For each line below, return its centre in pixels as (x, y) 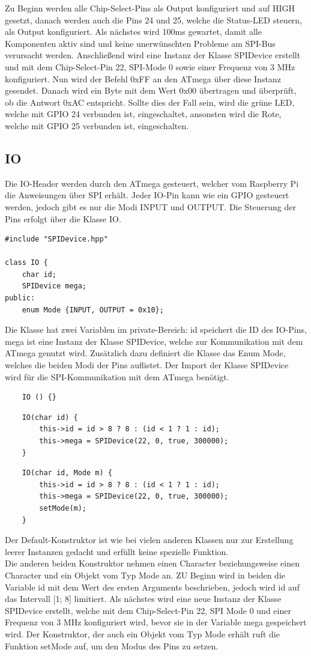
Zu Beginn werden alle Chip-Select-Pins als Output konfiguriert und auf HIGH (150, 8)
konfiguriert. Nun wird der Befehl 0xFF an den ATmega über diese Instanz (143, 78)
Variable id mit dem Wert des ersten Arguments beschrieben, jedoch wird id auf (152, 587)
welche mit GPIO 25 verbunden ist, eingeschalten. (97, 125)
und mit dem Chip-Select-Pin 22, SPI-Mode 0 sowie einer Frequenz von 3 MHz (150, 66)
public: (20, 298)
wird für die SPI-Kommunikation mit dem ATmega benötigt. (117, 376)
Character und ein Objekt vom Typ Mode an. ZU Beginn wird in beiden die (145, 575)
